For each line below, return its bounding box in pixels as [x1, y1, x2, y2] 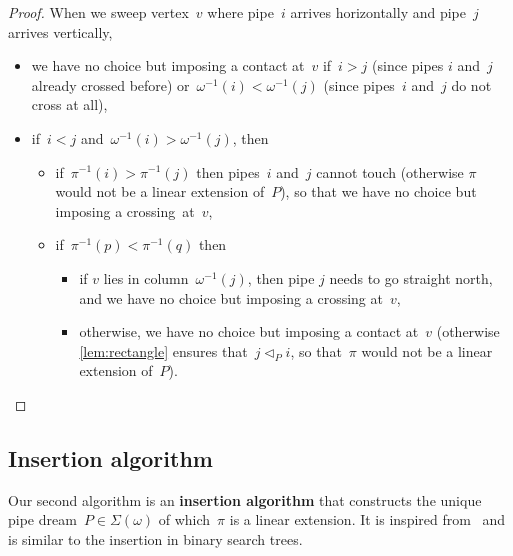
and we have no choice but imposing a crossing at [79, 287, 383, 308]
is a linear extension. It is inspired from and [229, 509, 506, 530]
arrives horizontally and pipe [290, 2, 466, 22]
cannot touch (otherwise [316, 161, 464, 182]
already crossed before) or [31, 74, 190, 95]
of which [158, 509, 211, 530]
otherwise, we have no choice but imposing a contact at [79, 321, 419, 342]
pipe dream [8, 509, 77, 530]
